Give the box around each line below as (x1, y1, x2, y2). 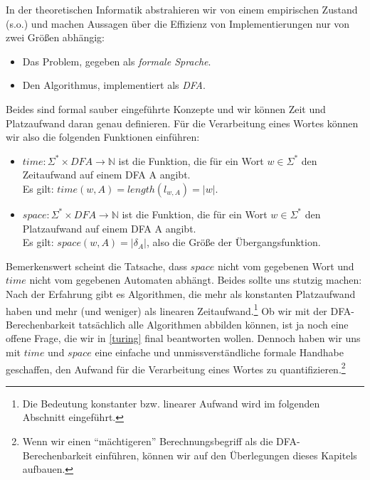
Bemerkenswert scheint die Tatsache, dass (6, 258, 187, 273)
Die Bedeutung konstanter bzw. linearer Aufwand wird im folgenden (22, 395, 320, 410)
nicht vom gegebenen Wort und (217, 258, 354, 273)
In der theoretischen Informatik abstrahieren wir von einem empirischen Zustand (6, 2, 358, 16)
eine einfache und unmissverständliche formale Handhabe (95, 344, 344, 359)
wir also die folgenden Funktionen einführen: (6, 129, 200, 144)
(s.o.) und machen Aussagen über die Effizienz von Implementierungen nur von (6, 16, 350, 31)
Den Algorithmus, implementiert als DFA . (22, 78, 206, 92)
